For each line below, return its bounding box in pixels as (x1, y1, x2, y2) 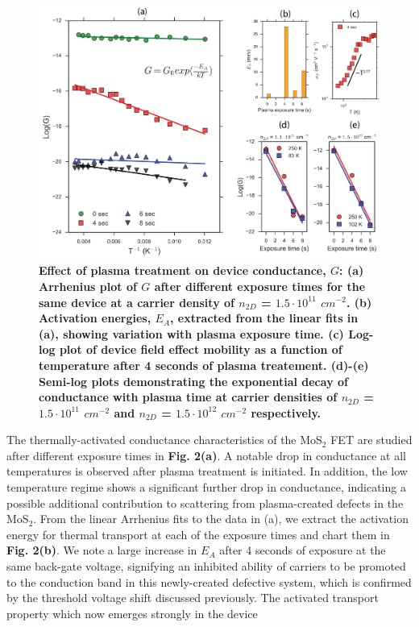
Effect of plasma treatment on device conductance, (39, 262, 326, 279)
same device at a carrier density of (39, 293, 234, 310)
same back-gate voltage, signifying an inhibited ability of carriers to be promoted (6, 558, 406, 575)
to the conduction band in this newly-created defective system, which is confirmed (6, 573, 412, 590)
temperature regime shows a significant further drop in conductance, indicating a (6, 479, 406, 496)
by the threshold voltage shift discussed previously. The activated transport (6, 589, 379, 606)
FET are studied (330, 431, 413, 448)
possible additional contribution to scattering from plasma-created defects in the (6, 494, 404, 511)
